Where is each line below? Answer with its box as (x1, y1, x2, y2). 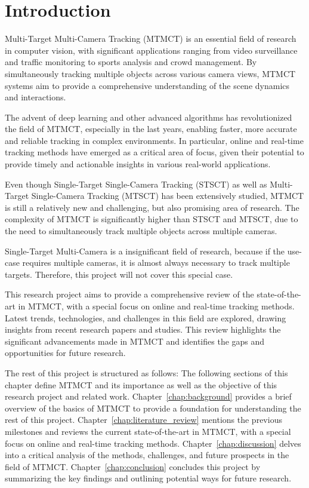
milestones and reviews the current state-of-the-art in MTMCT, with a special (5, 425, 291, 437)
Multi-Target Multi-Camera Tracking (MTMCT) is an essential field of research (5, 32, 296, 45)
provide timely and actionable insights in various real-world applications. (5, 158, 271, 170)
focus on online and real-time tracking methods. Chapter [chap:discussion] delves (5, 437, 301, 449)
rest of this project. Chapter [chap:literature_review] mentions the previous (5, 413, 282, 426)
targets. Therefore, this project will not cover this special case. (5, 268, 233, 280)
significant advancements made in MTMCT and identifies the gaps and (5, 334, 265, 347)
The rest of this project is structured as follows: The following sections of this (5, 366, 288, 379)
